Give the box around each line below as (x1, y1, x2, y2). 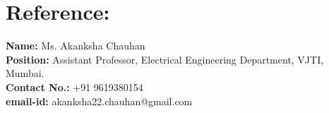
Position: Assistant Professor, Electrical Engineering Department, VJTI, (6, 52, 324, 66)
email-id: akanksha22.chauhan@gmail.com (6, 93, 193, 108)
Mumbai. (6, 66, 44, 81)
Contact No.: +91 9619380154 (6, 79, 143, 94)
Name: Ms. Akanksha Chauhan (6, 38, 145, 53)
